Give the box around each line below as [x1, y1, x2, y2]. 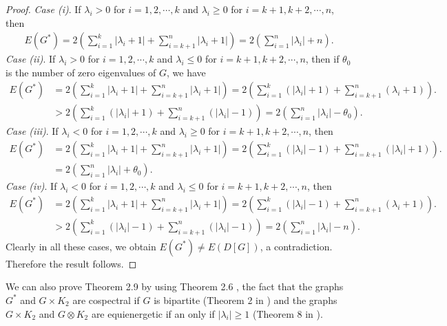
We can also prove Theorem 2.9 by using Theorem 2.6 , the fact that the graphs [6, 279, 344, 294]
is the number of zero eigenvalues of [6, 65, 156, 79]
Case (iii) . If [6, 124, 59, 138]
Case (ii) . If [6, 52, 56, 66]
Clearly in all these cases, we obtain [6, 239, 156, 253]
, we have [167, 65, 206, 79]
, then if [305, 52, 340, 66]
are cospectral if [72, 292, 140, 307]
